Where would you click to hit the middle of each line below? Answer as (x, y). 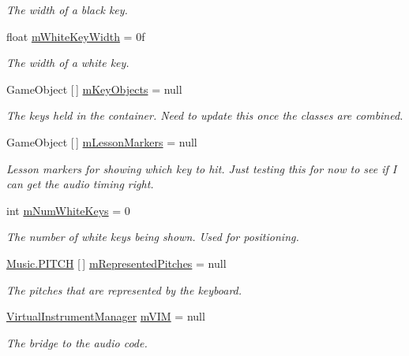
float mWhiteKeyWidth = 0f (76, 36)
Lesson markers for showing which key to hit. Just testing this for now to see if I (202, 168)
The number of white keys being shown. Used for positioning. (153, 237)
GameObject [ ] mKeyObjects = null (94, 89)
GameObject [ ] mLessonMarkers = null (102, 141)
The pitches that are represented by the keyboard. (124, 289)
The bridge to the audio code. (77, 342)
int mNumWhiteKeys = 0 (68, 210)
